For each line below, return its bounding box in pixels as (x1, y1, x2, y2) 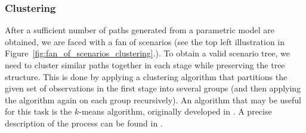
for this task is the (5, 105, 72, 118)
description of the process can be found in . (5, 116, 163, 129)
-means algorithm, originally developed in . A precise (79, 105, 272, 118)
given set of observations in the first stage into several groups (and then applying (5, 82, 301, 94)
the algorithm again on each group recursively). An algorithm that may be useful (5, 93, 301, 106)
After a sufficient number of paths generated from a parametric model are (5, 24, 274, 36)
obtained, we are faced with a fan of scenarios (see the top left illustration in (5, 35, 285, 47)
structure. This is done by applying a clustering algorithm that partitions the (5, 70, 288, 83)
